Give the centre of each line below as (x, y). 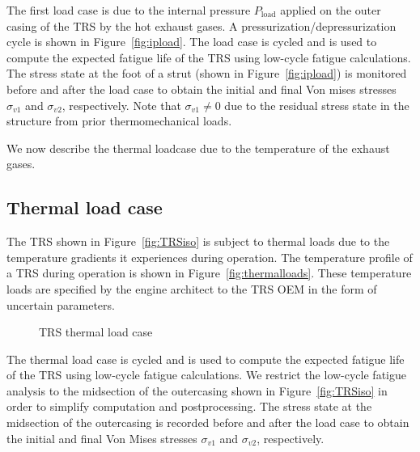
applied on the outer (331, 10)
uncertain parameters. (61, 304)
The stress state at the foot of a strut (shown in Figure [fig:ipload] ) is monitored (207, 73)
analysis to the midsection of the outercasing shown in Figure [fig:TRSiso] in (197, 390)
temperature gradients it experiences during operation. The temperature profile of (210, 257)
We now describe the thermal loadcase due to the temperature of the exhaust (198, 148)
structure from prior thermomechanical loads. (119, 121)
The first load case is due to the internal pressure (129, 10)
